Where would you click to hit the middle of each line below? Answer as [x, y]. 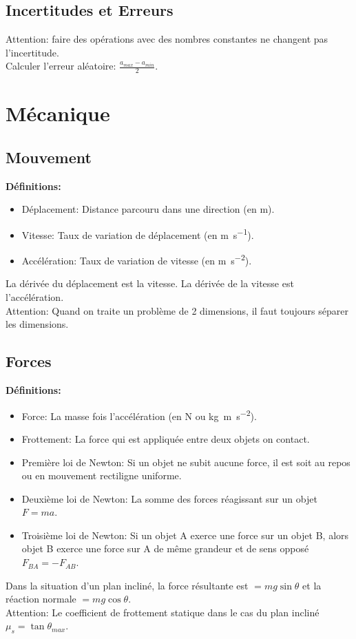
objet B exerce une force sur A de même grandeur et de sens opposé [165, 548]
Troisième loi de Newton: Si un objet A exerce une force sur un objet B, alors [185, 535]
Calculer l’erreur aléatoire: [61, 66]
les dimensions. [37, 324]
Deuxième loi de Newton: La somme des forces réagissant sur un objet [169, 498]
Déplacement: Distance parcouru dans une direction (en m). [148, 209]
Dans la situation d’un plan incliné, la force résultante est [127, 585]
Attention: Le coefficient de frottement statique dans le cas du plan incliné [163, 612]
